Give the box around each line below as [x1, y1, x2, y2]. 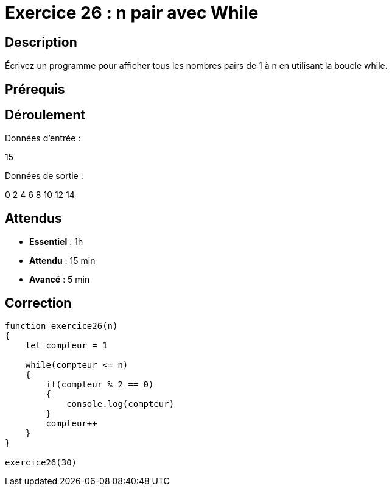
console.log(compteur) [66, 399, 175, 409]
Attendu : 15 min [29, 255, 96, 266]
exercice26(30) [5, 457, 77, 468]
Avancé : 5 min [29, 274, 90, 285]
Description [5, 34, 77, 50]
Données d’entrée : [5, 133, 81, 144]
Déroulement [5, 107, 86, 123]
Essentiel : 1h [29, 236, 83, 247]
